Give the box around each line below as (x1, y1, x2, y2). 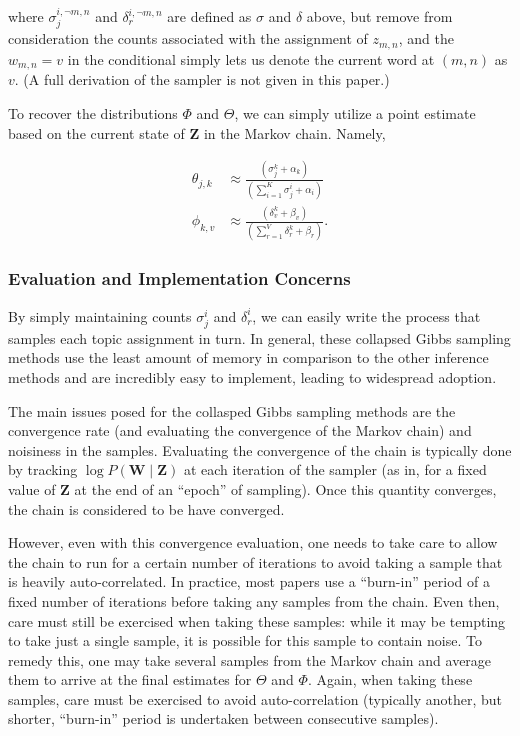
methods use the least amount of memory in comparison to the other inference (8, 347, 489, 368)
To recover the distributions (8, 102, 178, 123)
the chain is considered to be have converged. (8, 498, 285, 519)
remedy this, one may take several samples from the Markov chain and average (8, 649, 492, 670)
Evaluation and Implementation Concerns (8, 266, 351, 291)
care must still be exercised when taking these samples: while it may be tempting (8, 610, 506, 631)
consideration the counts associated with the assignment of (8, 28, 368, 49)
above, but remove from (306, 6, 453, 26)
